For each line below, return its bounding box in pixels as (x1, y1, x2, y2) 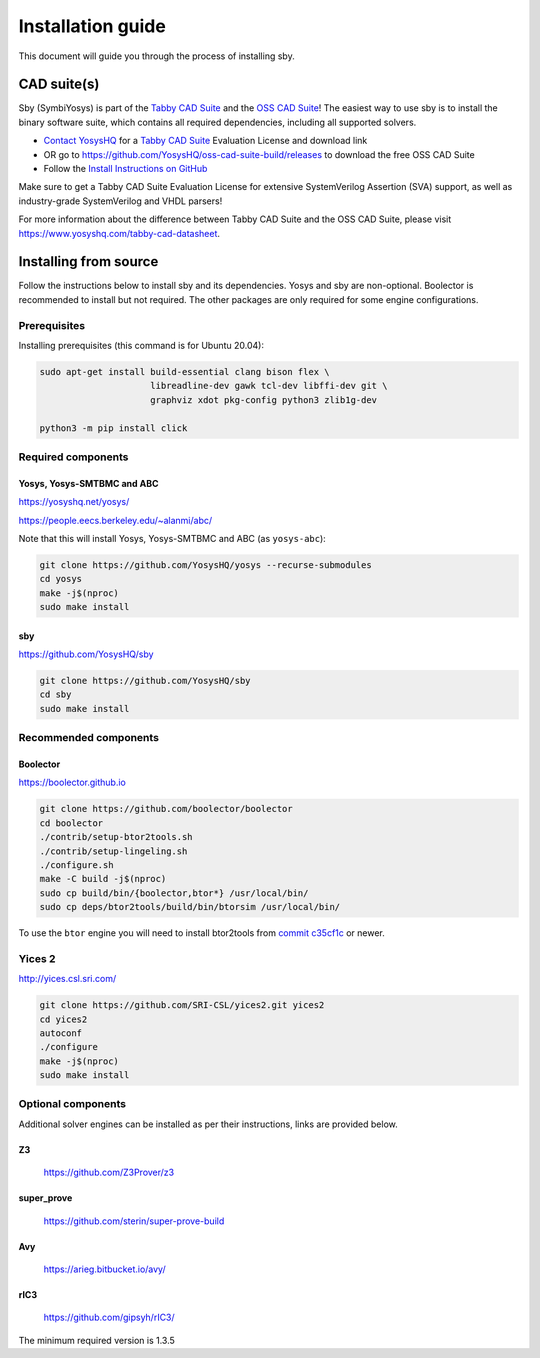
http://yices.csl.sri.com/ (18, 973, 117, 985)
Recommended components (18, 731, 160, 745)
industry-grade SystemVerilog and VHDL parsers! (18, 195, 223, 207)
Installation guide (18, 15, 167, 37)
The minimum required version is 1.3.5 (18, 1334, 175, 1346)
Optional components (18, 1097, 127, 1111)
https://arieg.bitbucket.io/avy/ (43, 1263, 166, 1275)
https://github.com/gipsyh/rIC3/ (43, 1311, 175, 1324)
